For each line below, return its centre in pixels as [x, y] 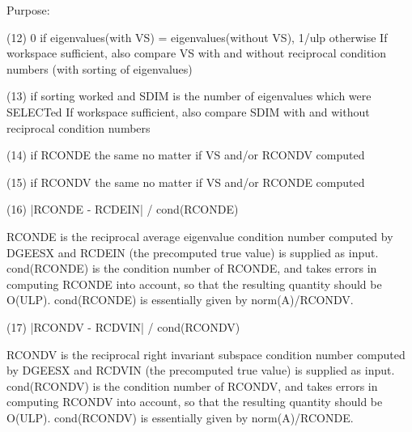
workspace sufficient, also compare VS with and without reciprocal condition [196, 53]
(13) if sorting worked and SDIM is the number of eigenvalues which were [189, 96]
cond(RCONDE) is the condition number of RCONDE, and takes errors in [192, 268]
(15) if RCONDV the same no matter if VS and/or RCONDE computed [186, 182]
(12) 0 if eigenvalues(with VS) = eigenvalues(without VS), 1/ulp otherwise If [197, 37]
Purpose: [28, 10]
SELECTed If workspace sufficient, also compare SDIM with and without [188, 111]
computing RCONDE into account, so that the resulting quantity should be [194, 284]
